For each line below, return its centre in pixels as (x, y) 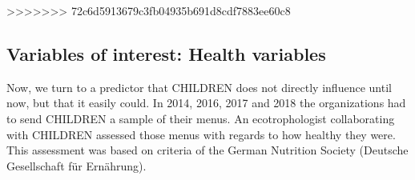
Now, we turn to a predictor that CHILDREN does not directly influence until (199, 87)
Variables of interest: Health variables (166, 53)
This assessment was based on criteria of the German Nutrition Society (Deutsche (207, 150)
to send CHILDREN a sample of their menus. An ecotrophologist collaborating (201, 118)
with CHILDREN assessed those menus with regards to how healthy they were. (201, 134)
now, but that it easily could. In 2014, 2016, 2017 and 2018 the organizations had (206, 103)
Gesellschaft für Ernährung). (77, 165)
